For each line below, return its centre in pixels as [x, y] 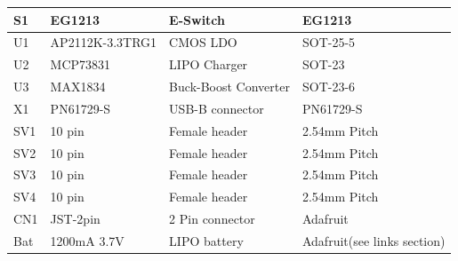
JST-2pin [75, 219]
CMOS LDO [203, 42]
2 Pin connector [212, 219]
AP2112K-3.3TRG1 [104, 42]
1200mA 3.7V [87, 240]
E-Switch [197, 19]
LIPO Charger [209, 64]
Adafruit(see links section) [374, 240]
